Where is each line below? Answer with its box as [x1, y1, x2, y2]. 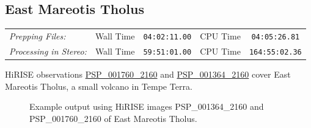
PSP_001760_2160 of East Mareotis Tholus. [29, 112, 197, 124]
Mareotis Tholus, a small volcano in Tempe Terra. [5, 79, 192, 92]
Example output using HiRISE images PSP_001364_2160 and [29, 100, 264, 113]
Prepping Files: [9, 29, 66, 42]
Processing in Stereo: [9, 44, 87, 57]
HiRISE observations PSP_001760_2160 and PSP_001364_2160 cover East [5, 68, 291, 81]
